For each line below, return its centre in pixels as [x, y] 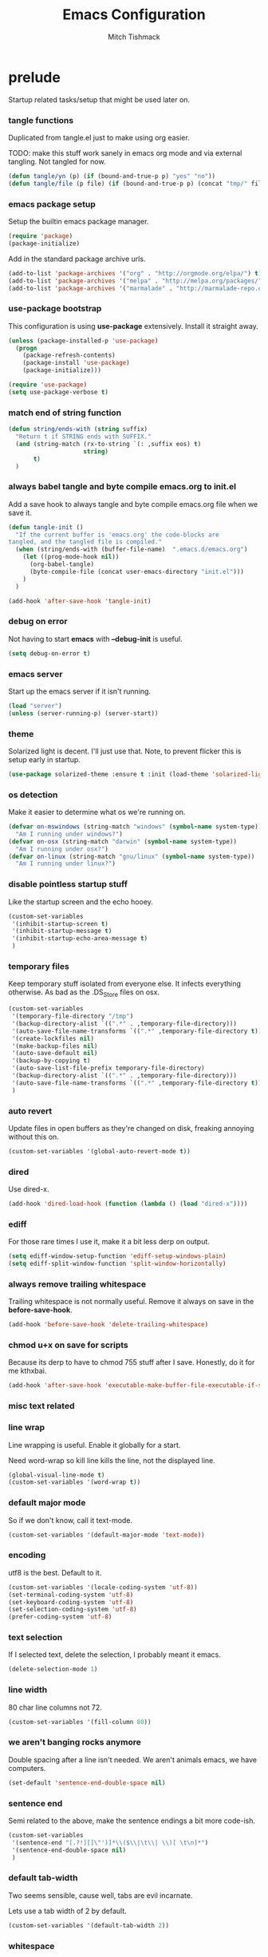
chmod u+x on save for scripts [69, 1345]
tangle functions [41, 120]
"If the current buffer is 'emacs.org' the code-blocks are [117, 535]
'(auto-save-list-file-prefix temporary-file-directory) [108, 1068]
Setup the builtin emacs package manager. [79, 222]
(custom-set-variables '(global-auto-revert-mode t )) [100, 1151]
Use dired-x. [29, 1189]
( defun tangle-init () [46, 527]
